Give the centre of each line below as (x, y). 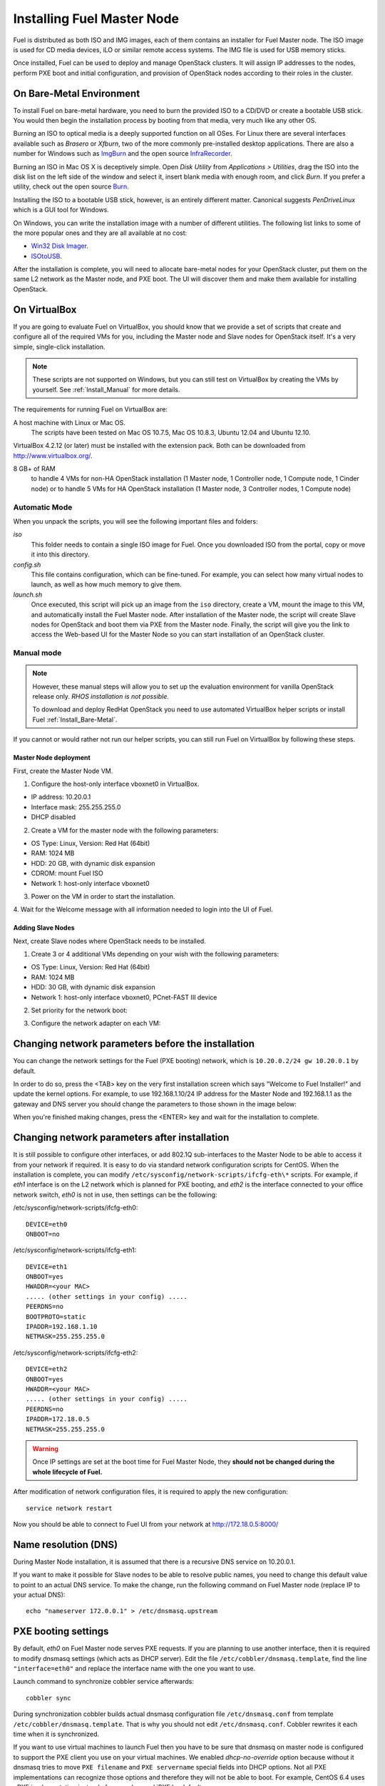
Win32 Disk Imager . (60, 246)
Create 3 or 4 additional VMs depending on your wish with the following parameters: (155, 954)
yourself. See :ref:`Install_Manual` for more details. (107, 389)
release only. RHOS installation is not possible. (101, 697)
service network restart (69, 1508)
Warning (45, 1448)
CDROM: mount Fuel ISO (67, 873)
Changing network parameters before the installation (134, 1044)
